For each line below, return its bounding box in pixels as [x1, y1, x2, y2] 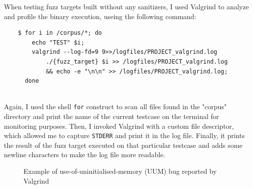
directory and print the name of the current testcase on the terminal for [4, 111, 219, 121]
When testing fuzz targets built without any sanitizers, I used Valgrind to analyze [4, 1, 249, 11]
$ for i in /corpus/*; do [18, 29, 102, 37]
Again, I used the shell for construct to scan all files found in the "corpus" [4, 101, 227, 112]
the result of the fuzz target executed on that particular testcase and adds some [4, 140, 243, 150]
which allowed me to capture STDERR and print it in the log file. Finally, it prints [4, 130, 245, 141]
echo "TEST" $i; [32, 39, 84, 46]
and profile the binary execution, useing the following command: [4, 11, 196, 21]
